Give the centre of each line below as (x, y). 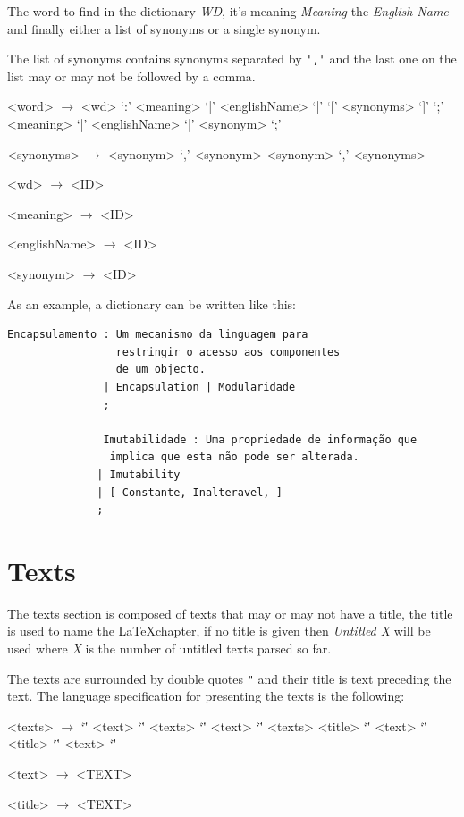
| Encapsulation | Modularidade (199, 387)
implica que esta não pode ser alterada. (234, 457)
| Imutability (139, 474)
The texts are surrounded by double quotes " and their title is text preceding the (229, 678)
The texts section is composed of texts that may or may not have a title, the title (230, 613)
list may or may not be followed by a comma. (131, 76)
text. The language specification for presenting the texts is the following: (206, 696)
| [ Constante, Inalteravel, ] (190, 492)
